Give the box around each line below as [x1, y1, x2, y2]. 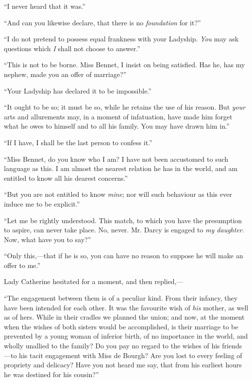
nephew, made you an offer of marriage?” [4, 69, 127, 79]
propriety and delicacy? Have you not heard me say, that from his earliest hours [4, 360, 242, 370]
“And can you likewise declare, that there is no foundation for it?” [4, 17, 201, 27]
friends [222, 341, 242, 351]
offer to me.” [4, 260, 41, 270]
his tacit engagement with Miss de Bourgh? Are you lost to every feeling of [19, 350, 242, 360]
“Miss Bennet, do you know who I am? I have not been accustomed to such [4, 153, 229, 164]
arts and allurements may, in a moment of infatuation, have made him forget [4, 111, 233, 121]
